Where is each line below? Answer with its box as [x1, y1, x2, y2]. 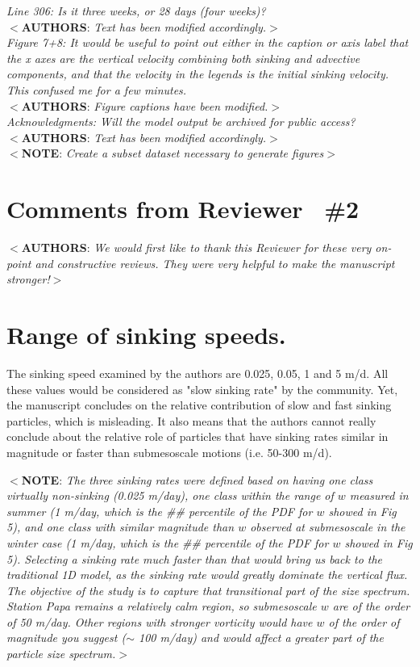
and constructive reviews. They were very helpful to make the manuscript [35, 254, 395, 271]
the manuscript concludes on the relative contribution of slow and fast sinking [6, 396, 392, 413]
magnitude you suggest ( [6, 629, 127, 646]
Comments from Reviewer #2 [6, 192, 360, 225]
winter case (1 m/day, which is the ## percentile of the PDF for [6, 534, 329, 551]
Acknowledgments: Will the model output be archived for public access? [6, 113, 356, 130]
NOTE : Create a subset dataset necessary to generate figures [21, 145, 324, 162]
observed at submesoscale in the [250, 518, 405, 535]
